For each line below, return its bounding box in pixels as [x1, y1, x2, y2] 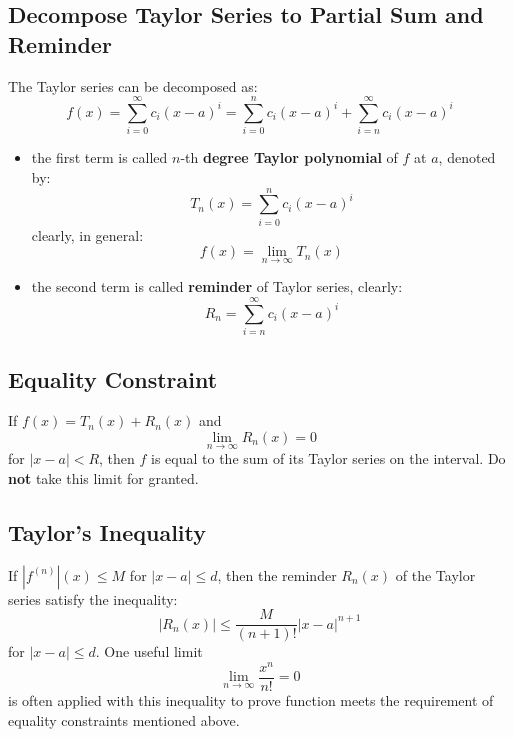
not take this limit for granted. [8, 467, 199, 488]
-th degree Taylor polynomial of [180, 147, 398, 168]
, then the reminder [217, 564, 337, 585]
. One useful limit [95, 641, 203, 662]
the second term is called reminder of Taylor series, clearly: [31, 276, 403, 297]
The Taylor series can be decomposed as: [8, 75, 258, 96]
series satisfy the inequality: [8, 588, 178, 609]
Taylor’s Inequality [8, 516, 207, 547]
